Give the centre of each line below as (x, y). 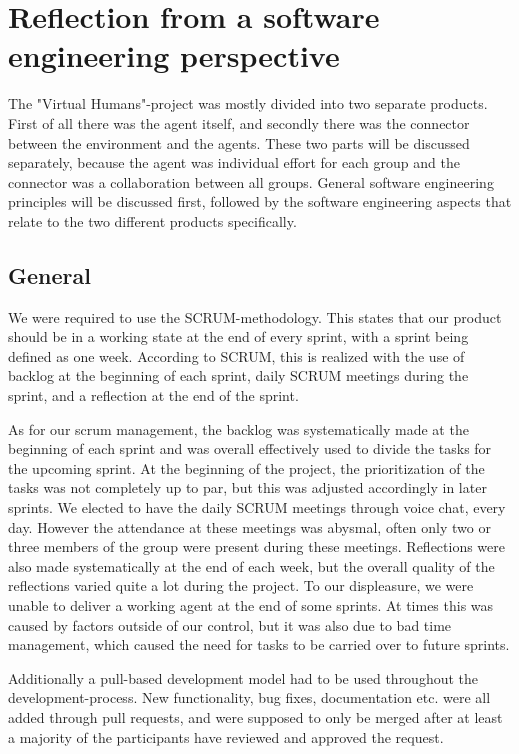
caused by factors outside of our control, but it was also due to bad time (230, 624)
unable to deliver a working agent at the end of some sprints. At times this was (251, 604)
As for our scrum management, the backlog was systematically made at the (238, 428)
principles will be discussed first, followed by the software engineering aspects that (260, 201)
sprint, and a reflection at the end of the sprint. (153, 395)
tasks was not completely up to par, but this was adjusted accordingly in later (247, 487)
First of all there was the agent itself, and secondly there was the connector (239, 122)
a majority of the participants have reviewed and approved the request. (226, 736)
